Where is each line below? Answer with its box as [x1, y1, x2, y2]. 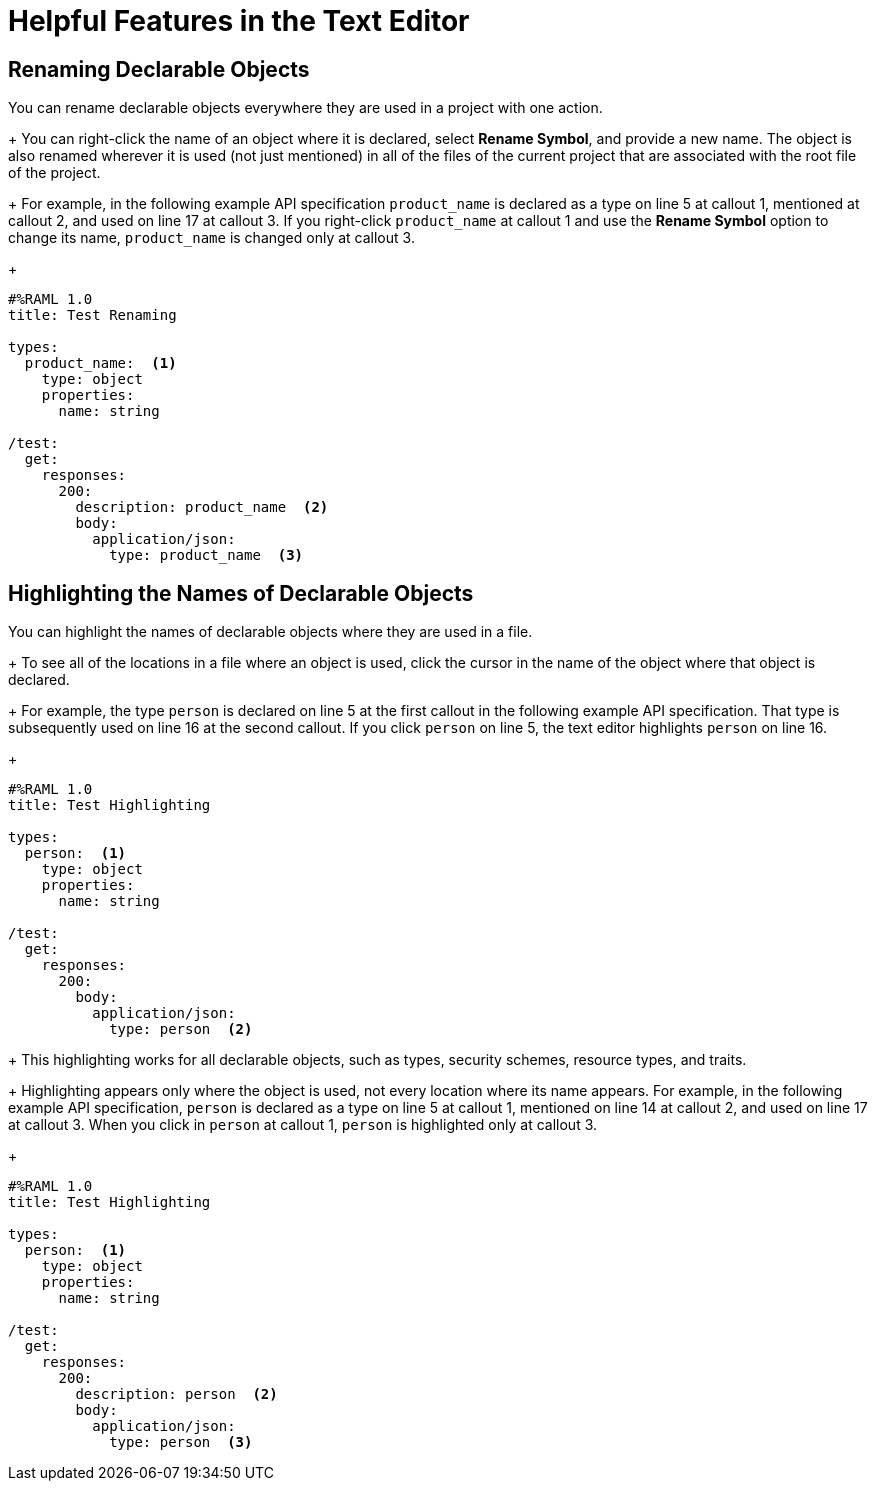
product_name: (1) [24, 355, 177, 372]
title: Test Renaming [8, 307, 177, 324]
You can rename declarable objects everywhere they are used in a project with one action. [8, 99, 603, 117]
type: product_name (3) [109, 547, 304, 564]
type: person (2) [109, 1021, 253, 1038]
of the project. [8, 164, 101, 182]
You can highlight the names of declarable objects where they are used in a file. [8, 623, 533, 641]
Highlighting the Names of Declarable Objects [8, 580, 474, 606]
